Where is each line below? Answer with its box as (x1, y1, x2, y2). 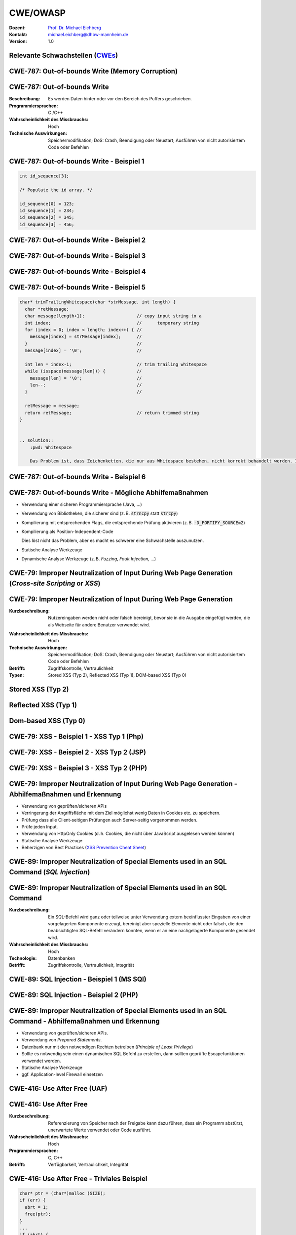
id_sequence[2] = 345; (19, 215, 74, 220)
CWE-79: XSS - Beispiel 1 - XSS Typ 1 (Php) (9, 733, 144, 741)
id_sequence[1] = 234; (19, 207, 74, 213)
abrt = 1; (25, 1204, 49, 1210)
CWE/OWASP (9, 7, 66, 18)
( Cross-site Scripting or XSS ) (9, 579, 101, 587)
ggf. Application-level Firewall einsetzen (21, 1071, 103, 1077)
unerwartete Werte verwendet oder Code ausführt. (48, 1127, 151, 1133)
